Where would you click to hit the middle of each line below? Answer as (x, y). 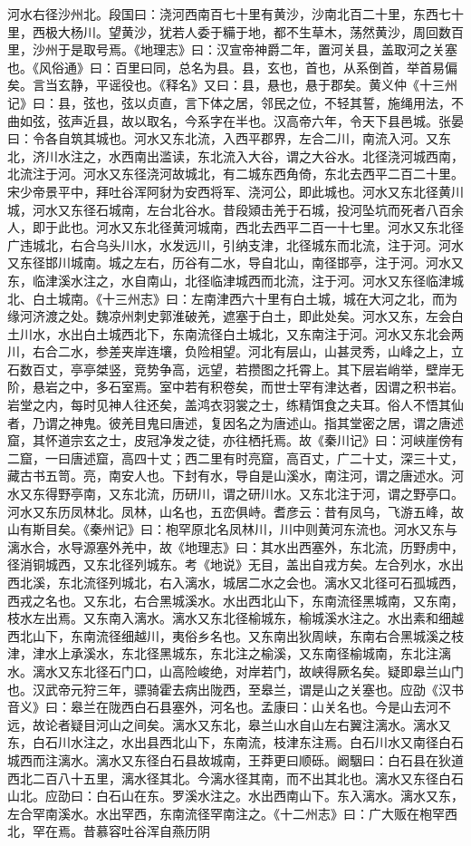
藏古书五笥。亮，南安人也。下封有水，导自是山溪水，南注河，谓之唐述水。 (229, 476)
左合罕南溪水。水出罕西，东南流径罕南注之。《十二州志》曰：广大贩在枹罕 (226, 813)
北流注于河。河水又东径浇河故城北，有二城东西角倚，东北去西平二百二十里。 (235, 174)
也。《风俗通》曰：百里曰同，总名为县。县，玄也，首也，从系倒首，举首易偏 (232, 67)
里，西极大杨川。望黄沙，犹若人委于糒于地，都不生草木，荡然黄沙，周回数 (229, 31)
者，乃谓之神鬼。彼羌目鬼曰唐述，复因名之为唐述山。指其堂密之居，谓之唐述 (235, 422)
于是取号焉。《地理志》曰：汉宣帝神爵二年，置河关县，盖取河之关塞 (257, 49)
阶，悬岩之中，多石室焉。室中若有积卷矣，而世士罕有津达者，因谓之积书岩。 (235, 387)
